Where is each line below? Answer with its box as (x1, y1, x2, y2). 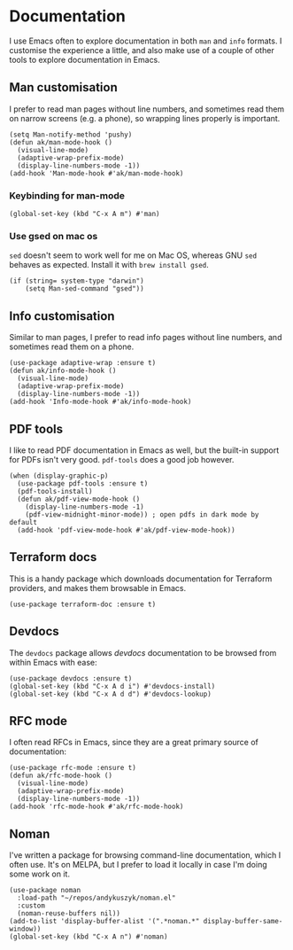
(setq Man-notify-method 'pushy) (9, 130, 133, 139)
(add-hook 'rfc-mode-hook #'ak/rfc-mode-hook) (9, 802, 184, 812)
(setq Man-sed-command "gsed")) (25, 284, 144, 293)
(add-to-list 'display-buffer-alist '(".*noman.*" (9, 917, 200, 926)
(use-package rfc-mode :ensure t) (9, 764, 137, 773)
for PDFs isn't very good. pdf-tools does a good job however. (9, 454, 235, 464)
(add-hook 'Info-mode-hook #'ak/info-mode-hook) (9, 397, 192, 407)
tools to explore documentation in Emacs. (9, 54, 161, 65)
